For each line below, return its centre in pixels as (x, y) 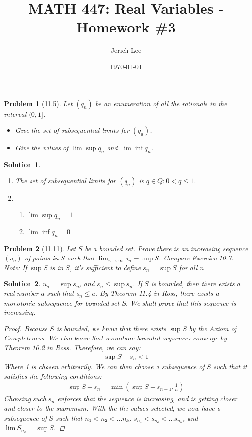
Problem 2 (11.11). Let (40, 248)
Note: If (16, 267)
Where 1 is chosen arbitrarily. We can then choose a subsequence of (104, 366)
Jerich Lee (126, 50)
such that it (230, 366)
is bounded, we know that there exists (111, 328)
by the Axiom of (213, 328)
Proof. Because (26, 328)
